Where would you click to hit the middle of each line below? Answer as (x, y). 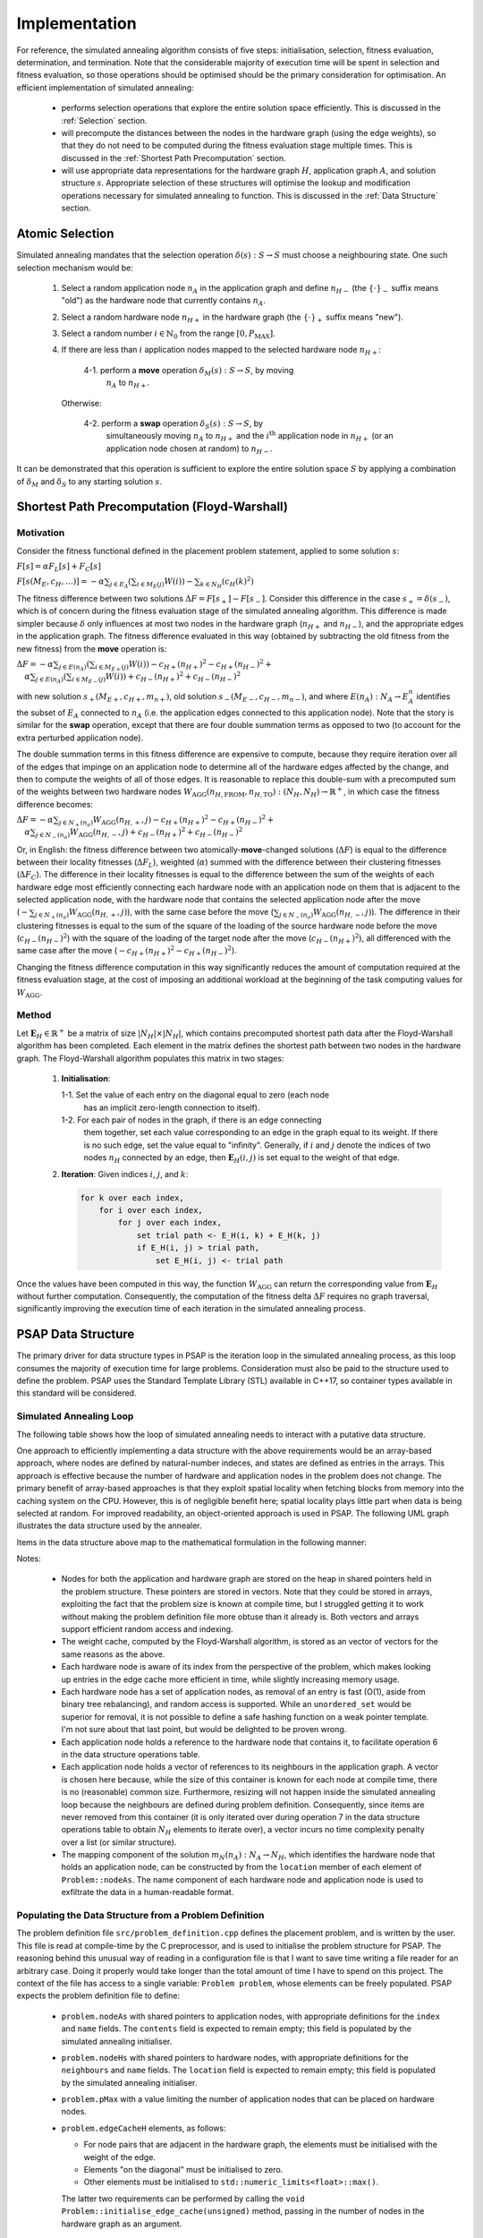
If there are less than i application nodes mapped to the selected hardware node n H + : (221, 351)
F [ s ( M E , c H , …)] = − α (60, 582)
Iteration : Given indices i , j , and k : (125, 1174)
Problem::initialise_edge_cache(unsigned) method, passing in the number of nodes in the (243, 2211)
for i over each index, (151, 1210)
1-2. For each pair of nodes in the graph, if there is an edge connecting (191, 1120)
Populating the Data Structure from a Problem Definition (140, 1916)
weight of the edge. (120, 2157)
